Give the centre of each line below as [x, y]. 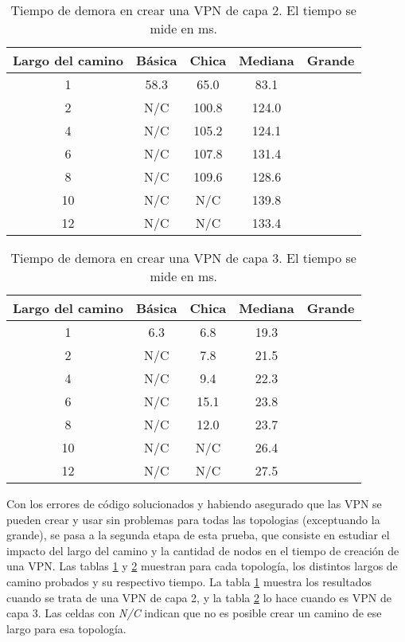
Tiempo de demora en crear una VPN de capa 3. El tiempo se [183, 258]
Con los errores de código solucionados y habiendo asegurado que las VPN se [194, 503]
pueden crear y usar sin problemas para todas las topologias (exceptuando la [193, 519]
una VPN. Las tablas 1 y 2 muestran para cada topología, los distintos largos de [202, 566]
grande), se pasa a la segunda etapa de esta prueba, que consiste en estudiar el [198, 535]
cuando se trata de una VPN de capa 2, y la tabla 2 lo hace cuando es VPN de [199, 597]
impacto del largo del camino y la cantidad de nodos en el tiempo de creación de [203, 550]
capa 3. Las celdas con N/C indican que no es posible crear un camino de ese [194, 613]
